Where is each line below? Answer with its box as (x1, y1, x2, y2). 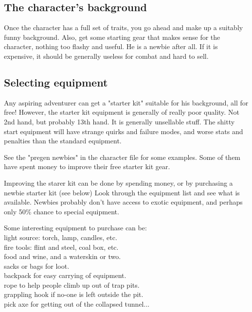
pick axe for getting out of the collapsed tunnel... (4, 299, 150, 309)
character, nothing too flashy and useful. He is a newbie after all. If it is (4, 41, 218, 52)
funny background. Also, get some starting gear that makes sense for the (4, 32, 220, 42)
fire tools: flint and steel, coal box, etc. (4, 242, 119, 252)
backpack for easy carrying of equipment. (4, 270, 126, 280)
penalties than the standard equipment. (4, 136, 122, 146)
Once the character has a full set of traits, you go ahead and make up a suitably (4, 22, 243, 33)
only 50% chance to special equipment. (4, 206, 119, 216)
